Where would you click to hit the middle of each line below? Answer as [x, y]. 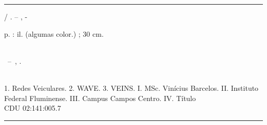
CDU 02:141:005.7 [33, 108]
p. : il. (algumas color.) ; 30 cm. [54, 33]
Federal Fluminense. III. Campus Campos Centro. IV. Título [100, 98]
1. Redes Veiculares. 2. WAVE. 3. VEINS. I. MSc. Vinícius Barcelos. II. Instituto [131, 87]
